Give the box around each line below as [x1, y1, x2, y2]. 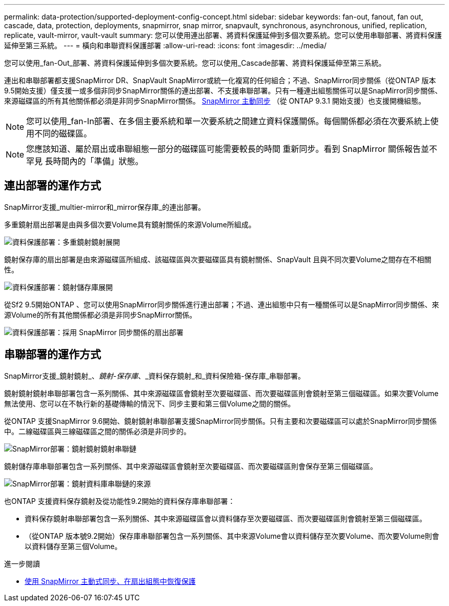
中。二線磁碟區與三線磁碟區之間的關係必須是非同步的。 [4, 426, 191, 436]
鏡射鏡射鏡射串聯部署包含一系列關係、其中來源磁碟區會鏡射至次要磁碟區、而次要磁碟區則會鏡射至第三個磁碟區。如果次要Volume [4, 388, 439, 398]
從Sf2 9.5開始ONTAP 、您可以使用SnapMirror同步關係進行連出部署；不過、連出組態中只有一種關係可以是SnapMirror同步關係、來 [4, 300, 439, 309]
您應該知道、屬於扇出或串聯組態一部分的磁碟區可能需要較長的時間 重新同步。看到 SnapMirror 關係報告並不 [26, 144, 438, 154]
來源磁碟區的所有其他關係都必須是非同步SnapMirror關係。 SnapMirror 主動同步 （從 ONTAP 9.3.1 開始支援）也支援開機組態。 [4, 96, 426, 105]
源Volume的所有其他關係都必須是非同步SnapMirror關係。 [4, 310, 197, 319]
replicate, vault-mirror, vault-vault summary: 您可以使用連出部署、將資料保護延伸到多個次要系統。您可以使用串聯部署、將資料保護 [4, 31, 442, 40]
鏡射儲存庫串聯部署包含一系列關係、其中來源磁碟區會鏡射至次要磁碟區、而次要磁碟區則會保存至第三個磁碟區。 [4, 461, 377, 471]
